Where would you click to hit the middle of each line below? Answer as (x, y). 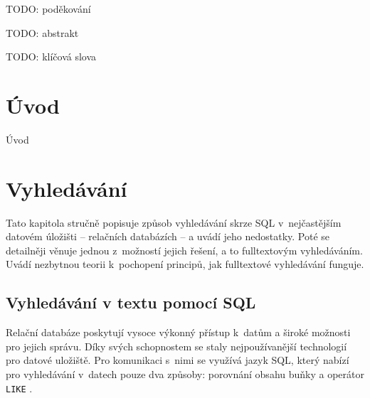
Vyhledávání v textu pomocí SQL (131, 302)
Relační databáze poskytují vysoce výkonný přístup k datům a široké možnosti (178, 332)
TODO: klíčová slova (51, 57)
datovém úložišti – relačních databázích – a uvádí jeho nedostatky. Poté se (168, 236)
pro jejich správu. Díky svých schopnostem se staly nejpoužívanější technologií (176, 346)
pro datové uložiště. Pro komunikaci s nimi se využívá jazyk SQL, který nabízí (178, 360)
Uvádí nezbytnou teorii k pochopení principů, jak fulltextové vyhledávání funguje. (185, 264)
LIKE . (19, 388)
